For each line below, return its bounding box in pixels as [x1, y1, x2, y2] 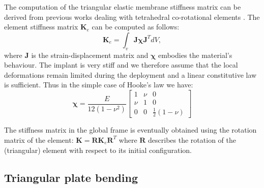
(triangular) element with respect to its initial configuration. [4, 144, 192, 155]
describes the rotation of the [148, 134, 236, 145]
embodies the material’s [158, 49, 232, 60]
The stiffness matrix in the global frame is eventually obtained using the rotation [4, 124, 257, 135]
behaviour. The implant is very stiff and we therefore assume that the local [4, 59, 238, 70]
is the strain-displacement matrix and [31, 49, 149, 60]
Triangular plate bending [4, 169, 138, 185]
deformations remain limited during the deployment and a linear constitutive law [4, 69, 257, 80]
